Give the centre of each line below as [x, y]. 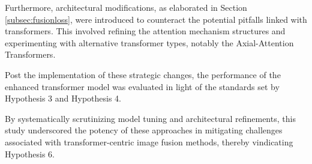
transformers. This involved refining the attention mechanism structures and [145, 31]
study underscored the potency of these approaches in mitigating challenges [144, 130]
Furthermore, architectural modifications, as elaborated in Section [126, 7]
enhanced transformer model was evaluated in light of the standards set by [142, 86]
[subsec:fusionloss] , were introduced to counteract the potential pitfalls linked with [156, 19]
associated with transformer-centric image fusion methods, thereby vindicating [149, 141]
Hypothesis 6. [30, 153]
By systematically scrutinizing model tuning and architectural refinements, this [150, 118]
